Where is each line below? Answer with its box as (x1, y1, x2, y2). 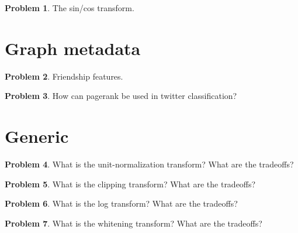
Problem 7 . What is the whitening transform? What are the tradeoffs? (5, 217, 262, 229)
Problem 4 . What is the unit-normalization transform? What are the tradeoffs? (5, 158, 294, 170)
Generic (5, 124, 69, 148)
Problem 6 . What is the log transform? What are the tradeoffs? (5, 197, 238, 210)
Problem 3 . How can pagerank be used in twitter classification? (5, 90, 237, 102)
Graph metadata (5, 36, 141, 60)
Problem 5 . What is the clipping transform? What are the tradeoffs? (5, 177, 256, 190)
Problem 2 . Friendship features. (5, 70, 123, 82)
